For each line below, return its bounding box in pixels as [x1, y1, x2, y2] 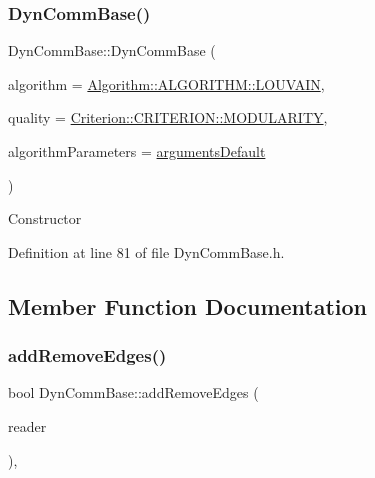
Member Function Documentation [8, 290, 368, 321]
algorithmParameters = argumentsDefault [8, 141, 266, 161]
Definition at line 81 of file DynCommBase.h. [8, 241, 285, 262]
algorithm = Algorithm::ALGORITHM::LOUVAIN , [8, 73, 325, 94]
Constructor [8, 208, 82, 229]
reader [8, 415, 47, 436]
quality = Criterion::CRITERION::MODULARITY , [8, 107, 328, 128]
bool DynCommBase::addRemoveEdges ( [8, 382, 259, 403]
